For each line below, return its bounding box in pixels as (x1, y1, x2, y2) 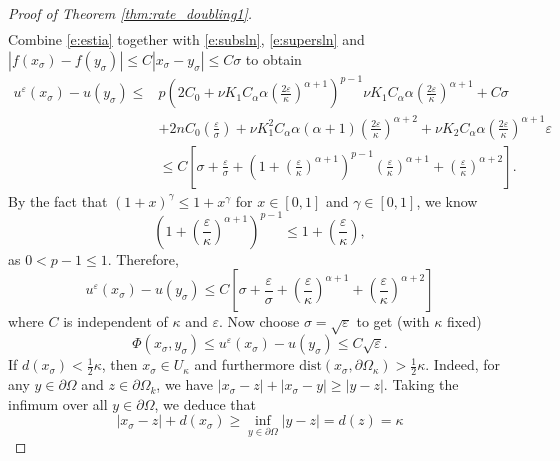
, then (101, 354, 138, 375)
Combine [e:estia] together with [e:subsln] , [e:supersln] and (8, 29, 365, 50)
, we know (416, 190, 478, 211)
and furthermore (194, 354, 295, 375)
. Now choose (219, 311, 300, 332)
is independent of (63, 311, 168, 332)
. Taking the (383, 374, 459, 395)
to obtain (245, 48, 302, 69)
